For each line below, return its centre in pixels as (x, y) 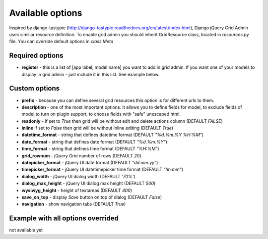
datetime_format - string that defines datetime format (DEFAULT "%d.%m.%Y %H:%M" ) (112, 135)
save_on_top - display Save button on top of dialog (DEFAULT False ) (92, 197)
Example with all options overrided (64, 218)
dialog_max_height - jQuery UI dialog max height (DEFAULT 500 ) (89, 184)
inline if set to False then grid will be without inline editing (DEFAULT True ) (98, 128)
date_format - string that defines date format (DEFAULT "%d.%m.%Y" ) (94, 142)
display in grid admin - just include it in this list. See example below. (91, 74)
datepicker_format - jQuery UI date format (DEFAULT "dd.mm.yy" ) (90, 163)
